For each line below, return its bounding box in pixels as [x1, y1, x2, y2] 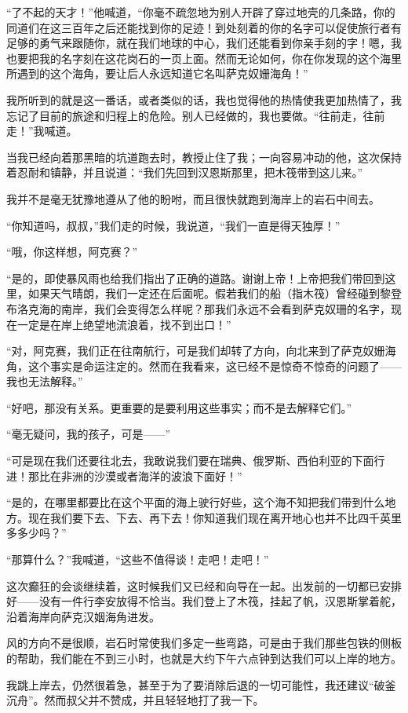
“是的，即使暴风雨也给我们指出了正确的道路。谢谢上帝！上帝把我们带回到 [6, 269, 385, 286]
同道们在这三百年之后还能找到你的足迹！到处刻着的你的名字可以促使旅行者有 [6, 19, 402, 35]
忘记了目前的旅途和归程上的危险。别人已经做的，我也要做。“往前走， [6, 107, 363, 123]
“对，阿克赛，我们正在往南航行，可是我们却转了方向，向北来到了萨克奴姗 [6, 342, 385, 359]
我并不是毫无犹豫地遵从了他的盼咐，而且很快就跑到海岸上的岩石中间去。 [6, 190, 380, 207]
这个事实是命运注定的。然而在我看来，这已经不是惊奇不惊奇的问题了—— [27, 357, 402, 374]
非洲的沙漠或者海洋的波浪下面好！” [60, 467, 242, 484]
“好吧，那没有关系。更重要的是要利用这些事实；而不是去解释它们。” [6, 399, 352, 415]
